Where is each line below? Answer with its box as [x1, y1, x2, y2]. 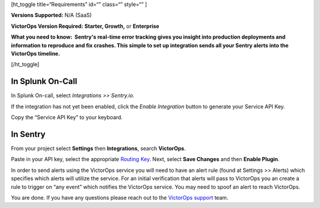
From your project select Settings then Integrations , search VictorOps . [11, 145, 186, 152]
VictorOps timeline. [11, 50, 60, 57]
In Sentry [11, 129, 46, 139]
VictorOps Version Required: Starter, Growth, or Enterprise [11, 23, 159, 30]
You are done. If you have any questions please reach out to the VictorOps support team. [11, 194, 229, 201]
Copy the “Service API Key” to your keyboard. [11, 114, 123, 121]
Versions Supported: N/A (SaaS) [11, 12, 92, 19]
